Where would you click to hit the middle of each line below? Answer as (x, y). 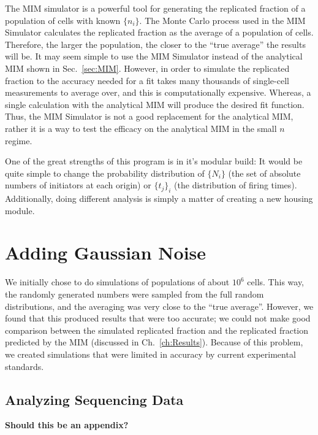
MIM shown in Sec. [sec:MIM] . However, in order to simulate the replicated (147, 68)
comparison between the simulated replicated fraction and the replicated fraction (157, 330)
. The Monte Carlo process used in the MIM (222, 20)
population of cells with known (63, 20)
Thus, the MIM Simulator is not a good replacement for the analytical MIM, (149, 116)
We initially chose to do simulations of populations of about (117, 282)
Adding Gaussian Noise (106, 252)
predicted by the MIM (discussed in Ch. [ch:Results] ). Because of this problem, (154, 342)
